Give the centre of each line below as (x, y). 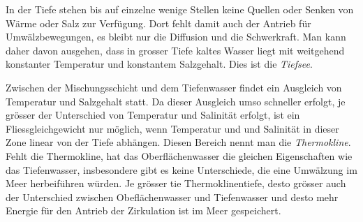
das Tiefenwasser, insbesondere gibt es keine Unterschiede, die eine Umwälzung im (181, 169)
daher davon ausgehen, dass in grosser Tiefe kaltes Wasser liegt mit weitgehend (175, 50)
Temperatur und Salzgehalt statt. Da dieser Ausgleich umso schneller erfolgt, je (176, 101)
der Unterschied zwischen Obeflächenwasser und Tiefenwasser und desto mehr (172, 197)
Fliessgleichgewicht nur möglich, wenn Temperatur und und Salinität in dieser (172, 128)
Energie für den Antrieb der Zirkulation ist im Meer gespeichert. (143, 210)
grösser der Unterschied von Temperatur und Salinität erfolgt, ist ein (153, 115)
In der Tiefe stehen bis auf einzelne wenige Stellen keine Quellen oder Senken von (180, 9)
